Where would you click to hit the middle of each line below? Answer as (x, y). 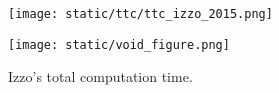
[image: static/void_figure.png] (119, 44)
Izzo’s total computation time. (100, 76)
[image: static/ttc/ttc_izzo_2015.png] (140, 14)
